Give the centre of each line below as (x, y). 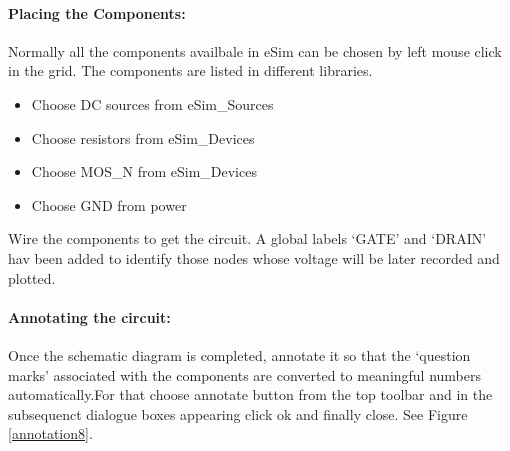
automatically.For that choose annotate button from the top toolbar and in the (250, 394)
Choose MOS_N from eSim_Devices (144, 171)
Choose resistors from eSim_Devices (143, 137)
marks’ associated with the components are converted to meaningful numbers (245, 374)
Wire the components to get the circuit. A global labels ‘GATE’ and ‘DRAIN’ (247, 238)
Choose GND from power (109, 204)
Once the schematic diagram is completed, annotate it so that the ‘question (239, 354)
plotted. (32, 277)
